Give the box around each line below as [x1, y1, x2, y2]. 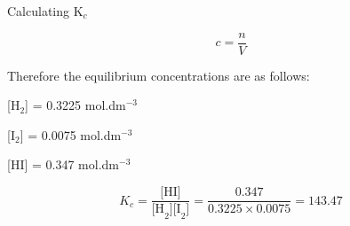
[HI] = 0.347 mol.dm [7, 155, 119, 174]
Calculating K [7, 2, 84, 19]
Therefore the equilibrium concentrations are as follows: [7, 66, 310, 84]
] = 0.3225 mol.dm [25, 96, 126, 114]
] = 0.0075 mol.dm [20, 125, 122, 144]
